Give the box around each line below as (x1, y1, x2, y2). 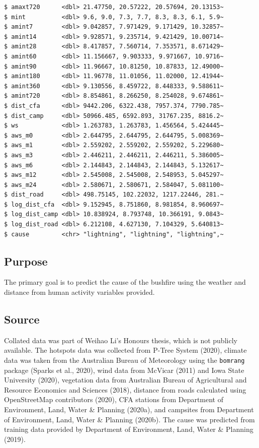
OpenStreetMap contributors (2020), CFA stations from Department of (4, 394, 224, 405)
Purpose (4, 253, 48, 269)
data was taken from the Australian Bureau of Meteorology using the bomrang (4, 355, 245, 365)
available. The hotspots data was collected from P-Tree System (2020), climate (4, 345, 247, 355)
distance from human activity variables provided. (4, 287, 155, 297)
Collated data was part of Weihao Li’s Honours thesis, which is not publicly (4, 335, 237, 345)
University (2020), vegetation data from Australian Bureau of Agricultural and (4, 374, 247, 385)
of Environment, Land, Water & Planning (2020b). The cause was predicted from (4, 414, 255, 424)
